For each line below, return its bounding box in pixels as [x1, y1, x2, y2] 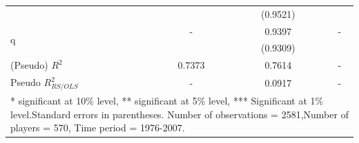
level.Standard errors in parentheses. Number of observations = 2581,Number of [10, 107, 349, 121]
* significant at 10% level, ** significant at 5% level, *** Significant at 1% [10, 93, 324, 108]
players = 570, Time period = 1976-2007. [10, 120, 185, 135]
